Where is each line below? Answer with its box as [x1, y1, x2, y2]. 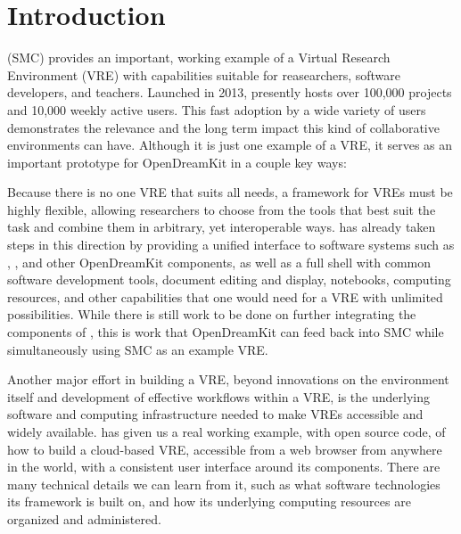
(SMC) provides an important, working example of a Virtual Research [7, 48, 391, 67]
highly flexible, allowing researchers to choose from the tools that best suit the [7, 200, 436, 218]
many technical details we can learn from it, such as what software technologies [7, 474, 440, 493]
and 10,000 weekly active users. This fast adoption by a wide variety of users [7, 100, 426, 119]
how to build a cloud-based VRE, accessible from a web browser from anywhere [7, 440, 442, 458]
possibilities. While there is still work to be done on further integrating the [7, 305, 416, 324]
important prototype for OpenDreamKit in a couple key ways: [7, 152, 347, 171]
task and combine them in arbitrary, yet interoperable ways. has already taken [7, 218, 436, 236]
